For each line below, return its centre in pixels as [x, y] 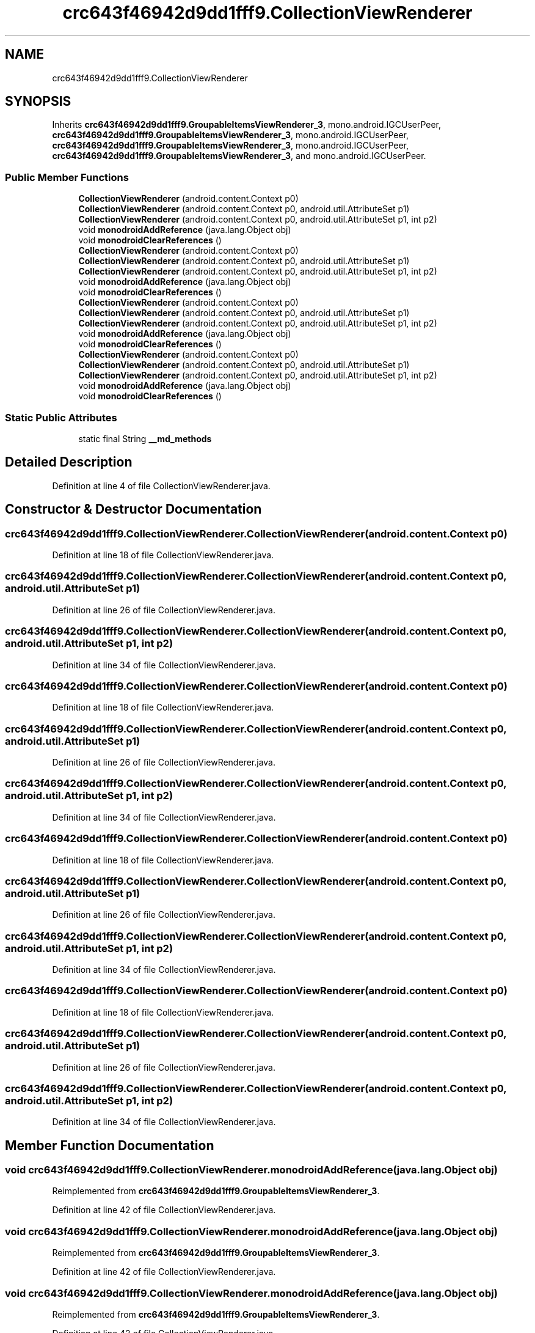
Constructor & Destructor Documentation [133, 509]
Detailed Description [69, 462]
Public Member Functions [67, 177]
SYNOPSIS [38, 102]
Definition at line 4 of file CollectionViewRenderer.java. [161, 486]
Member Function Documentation [110, 1145]
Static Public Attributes [61, 417]
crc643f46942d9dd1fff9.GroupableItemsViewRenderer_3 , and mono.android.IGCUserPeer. [239, 156]
